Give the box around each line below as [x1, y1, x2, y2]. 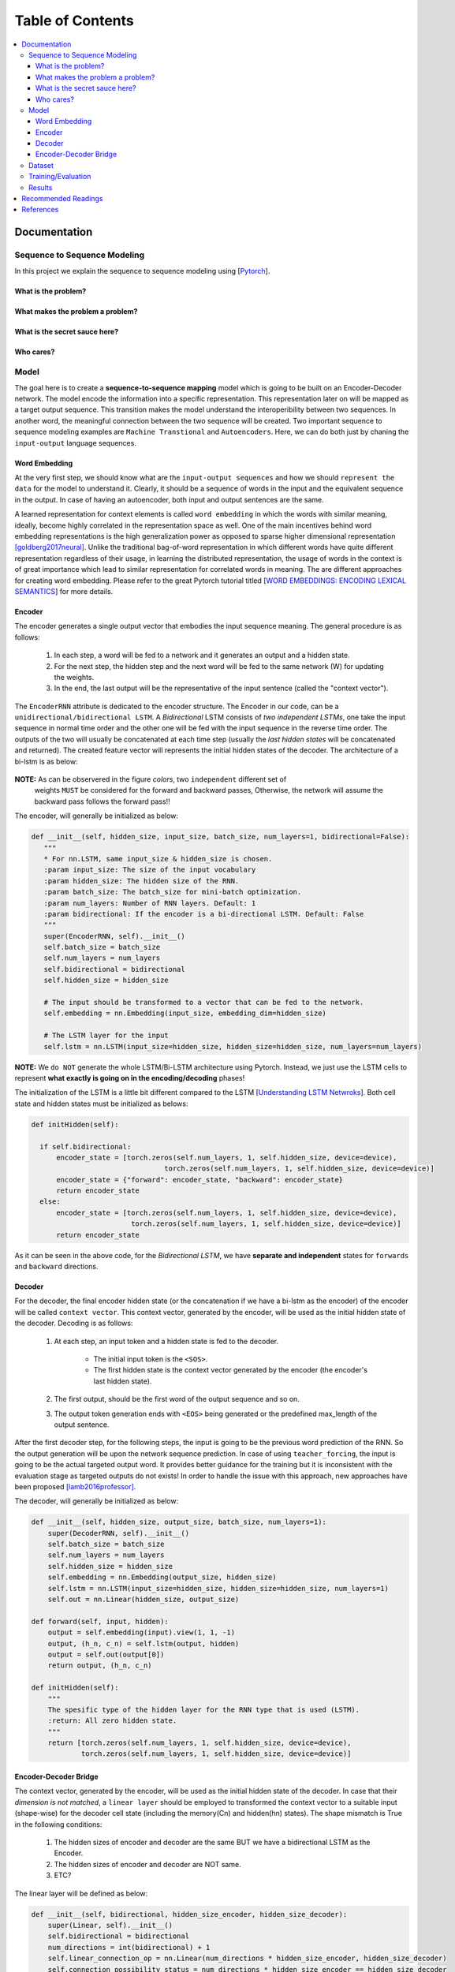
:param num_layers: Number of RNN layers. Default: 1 [43, 898, 256, 907]
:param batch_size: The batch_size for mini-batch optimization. [43, 887, 302, 897]
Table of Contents [14, 12, 134, 29]
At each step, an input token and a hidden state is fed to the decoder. [54, 1336, 279, 1346]
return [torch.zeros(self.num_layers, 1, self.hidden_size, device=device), [47, 1739, 352, 1747]
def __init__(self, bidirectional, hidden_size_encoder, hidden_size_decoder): [31, 1910, 348, 1918]
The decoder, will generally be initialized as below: [14, 1496, 179, 1506]
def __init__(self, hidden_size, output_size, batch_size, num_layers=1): [31, 1518, 327, 1526]
